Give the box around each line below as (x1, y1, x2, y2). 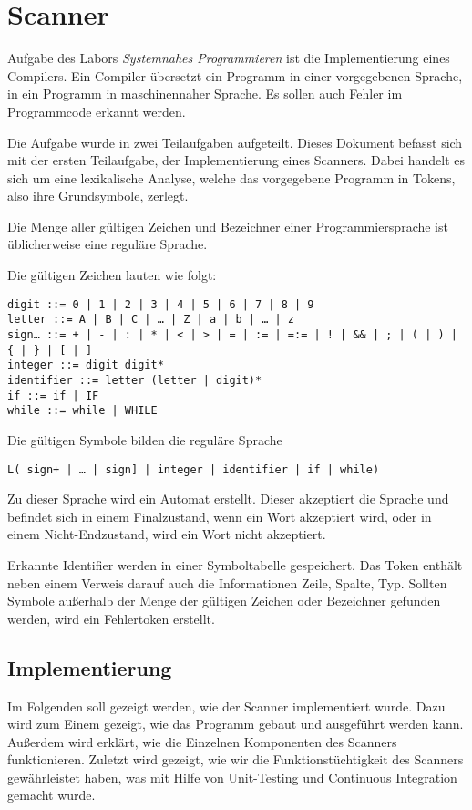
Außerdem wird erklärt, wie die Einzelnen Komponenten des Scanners (7, 732, 397, 751)
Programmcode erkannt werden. (7, 101, 186, 120)
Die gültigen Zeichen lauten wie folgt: (7, 265, 217, 285)
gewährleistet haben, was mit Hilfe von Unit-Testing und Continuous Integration (7, 767, 457, 786)
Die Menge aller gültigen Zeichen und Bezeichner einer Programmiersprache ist (7, 216, 448, 235)
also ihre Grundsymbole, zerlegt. (7, 186, 189, 205)
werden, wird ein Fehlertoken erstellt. (7, 608, 215, 628)
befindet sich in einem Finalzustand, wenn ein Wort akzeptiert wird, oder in (7, 506, 432, 525)
